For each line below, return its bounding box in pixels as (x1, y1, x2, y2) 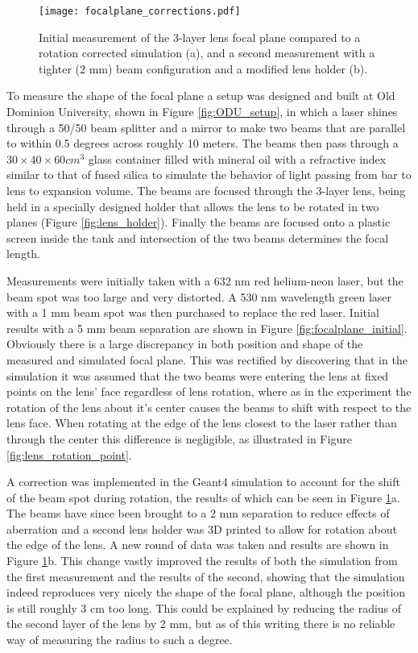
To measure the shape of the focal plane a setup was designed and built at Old (6, 87, 395, 104)
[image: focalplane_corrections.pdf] (39, 6, 241, 17)
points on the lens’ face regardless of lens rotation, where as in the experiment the (6, 383, 412, 400)
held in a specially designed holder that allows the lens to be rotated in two (6, 198, 379, 214)
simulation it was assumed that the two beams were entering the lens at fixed (6, 367, 389, 384)
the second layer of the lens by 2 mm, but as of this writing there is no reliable (6, 615, 395, 632)
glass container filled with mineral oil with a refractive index (88, 150, 387, 167)
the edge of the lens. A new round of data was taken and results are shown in (6, 536, 389, 553)
